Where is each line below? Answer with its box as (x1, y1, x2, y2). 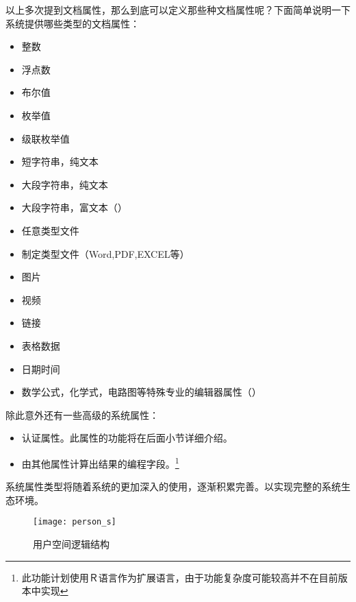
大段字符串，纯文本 (21, 177, 108, 191)
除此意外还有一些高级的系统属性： (5, 407, 159, 422)
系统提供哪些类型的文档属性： (5, 16, 140, 30)
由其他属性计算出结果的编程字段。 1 (21, 454, 179, 470)
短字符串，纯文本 (21, 154, 99, 169)
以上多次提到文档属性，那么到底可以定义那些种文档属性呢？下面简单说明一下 (5, 3, 351, 16)
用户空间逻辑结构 (33, 536, 110, 551)
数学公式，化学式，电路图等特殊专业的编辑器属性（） (21, 385, 262, 399)
